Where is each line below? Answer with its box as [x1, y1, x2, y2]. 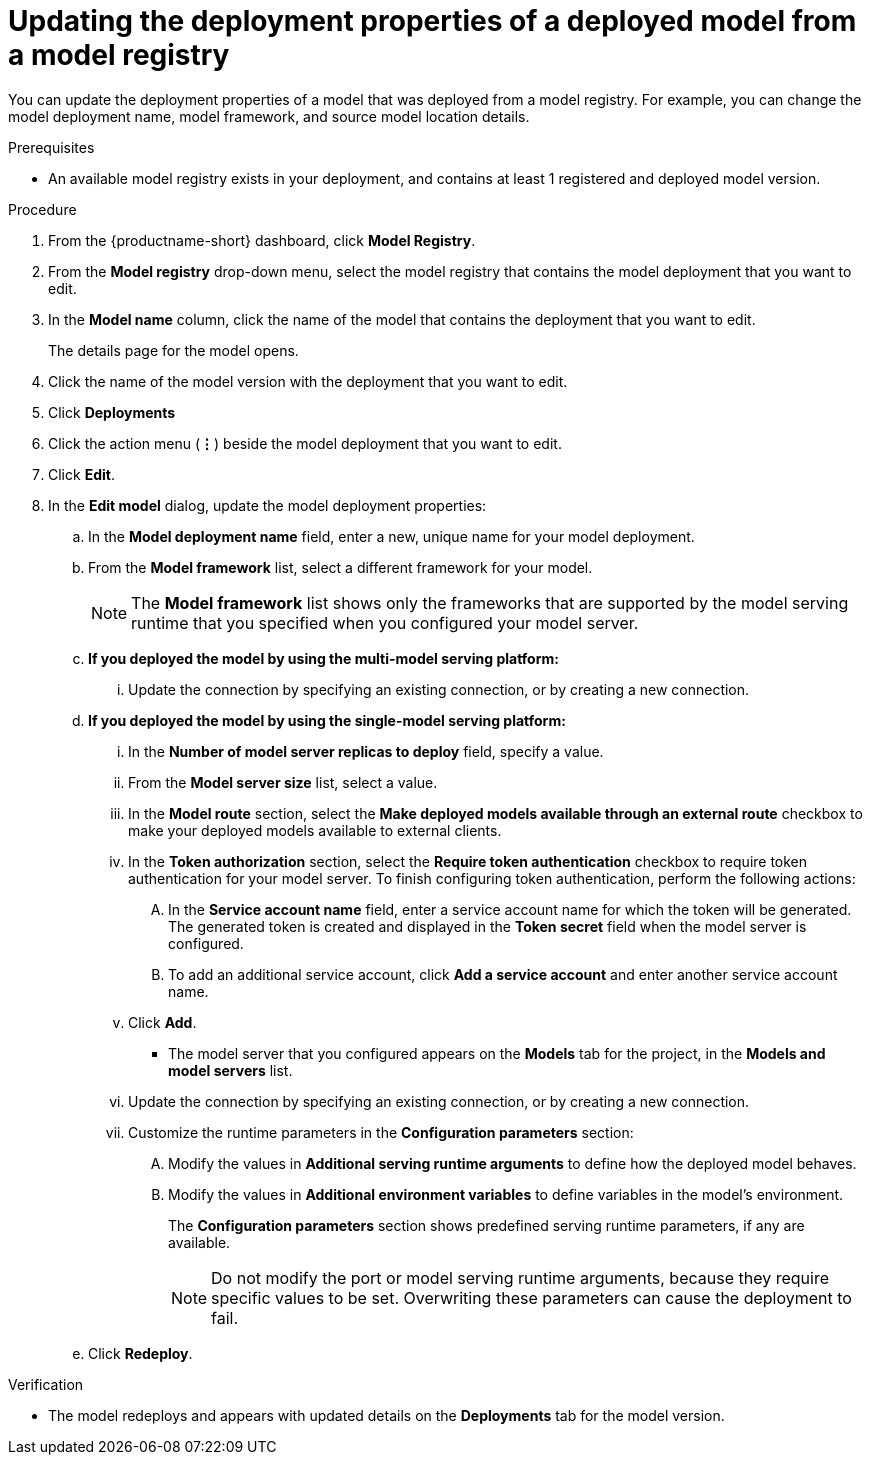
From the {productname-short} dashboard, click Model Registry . [48, 231, 476, 249]
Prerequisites [8, 138, 95, 156]
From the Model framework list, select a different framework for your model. [88, 558, 593, 576]
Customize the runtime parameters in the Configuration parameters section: [128, 1123, 634, 1141]
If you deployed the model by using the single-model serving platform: [88, 711, 566, 729]
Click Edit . [48, 465, 115, 483]
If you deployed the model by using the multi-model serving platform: [88, 649, 559, 667]
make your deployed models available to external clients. [128, 821, 502, 839]
